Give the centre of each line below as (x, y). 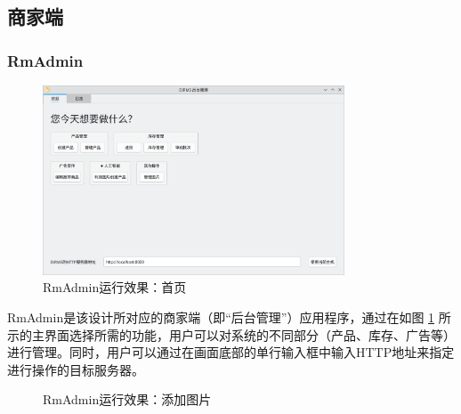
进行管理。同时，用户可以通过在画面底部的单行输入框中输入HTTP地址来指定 (231, 352)
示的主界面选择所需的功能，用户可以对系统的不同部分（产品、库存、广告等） (231, 334)
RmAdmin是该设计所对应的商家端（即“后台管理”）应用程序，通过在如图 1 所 (229, 317)
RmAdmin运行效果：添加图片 (127, 399)
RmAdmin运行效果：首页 (115, 287)
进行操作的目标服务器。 (76, 369)
